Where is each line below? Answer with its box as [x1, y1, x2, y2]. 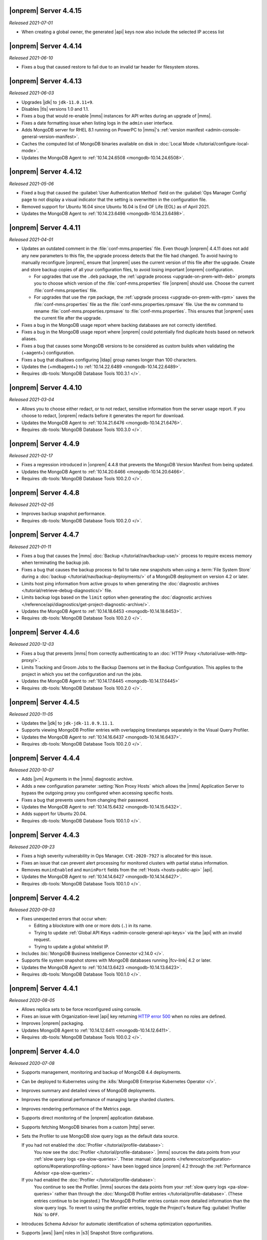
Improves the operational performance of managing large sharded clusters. [21, 1097, 175, 1103]
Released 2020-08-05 [9, 997, 55, 1003]
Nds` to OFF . [34, 1212, 59, 1218]
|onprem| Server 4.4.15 [9, 6, 82, 15]
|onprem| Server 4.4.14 [9, 42, 83, 50]
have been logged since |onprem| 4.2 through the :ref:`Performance [112, 1163, 251, 1169]
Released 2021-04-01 [9, 237, 53, 243]
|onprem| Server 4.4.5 [9, 698, 80, 706]
